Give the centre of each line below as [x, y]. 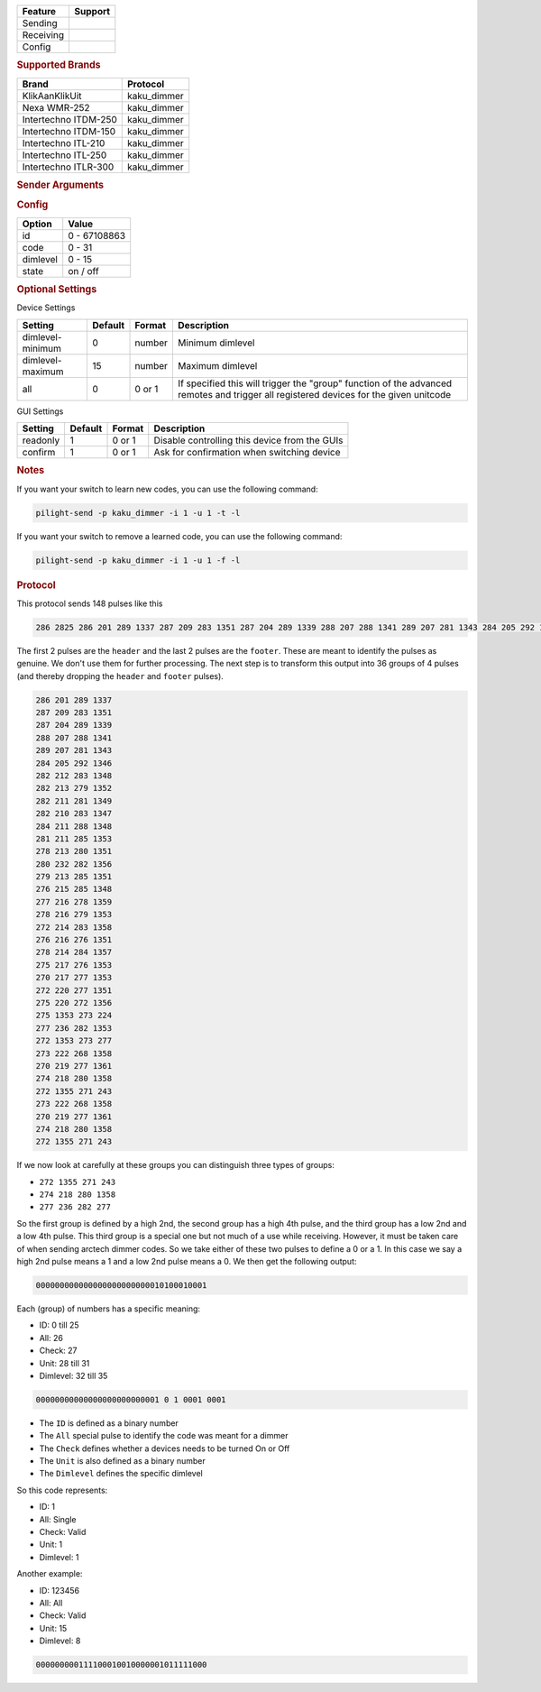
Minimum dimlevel [216, 343]
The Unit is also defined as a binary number [123, 1461]
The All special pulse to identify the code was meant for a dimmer [164, 1436]
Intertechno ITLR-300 [68, 167]
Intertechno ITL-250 [64, 155]
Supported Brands [59, 65]
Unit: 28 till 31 [64, 1363]
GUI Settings [40, 411]
